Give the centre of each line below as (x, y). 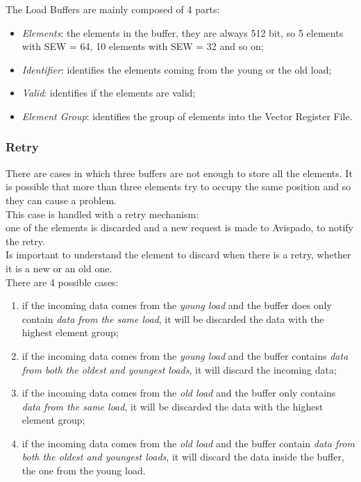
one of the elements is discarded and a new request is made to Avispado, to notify (180, 227)
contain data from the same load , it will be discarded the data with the (173, 318)
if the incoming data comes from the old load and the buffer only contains (179, 393)
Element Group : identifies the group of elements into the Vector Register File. (187, 116)
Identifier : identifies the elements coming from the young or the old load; (177, 69)
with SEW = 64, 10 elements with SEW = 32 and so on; (143, 46)
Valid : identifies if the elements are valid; (109, 93)
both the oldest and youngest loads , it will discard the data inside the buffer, (183, 457)
